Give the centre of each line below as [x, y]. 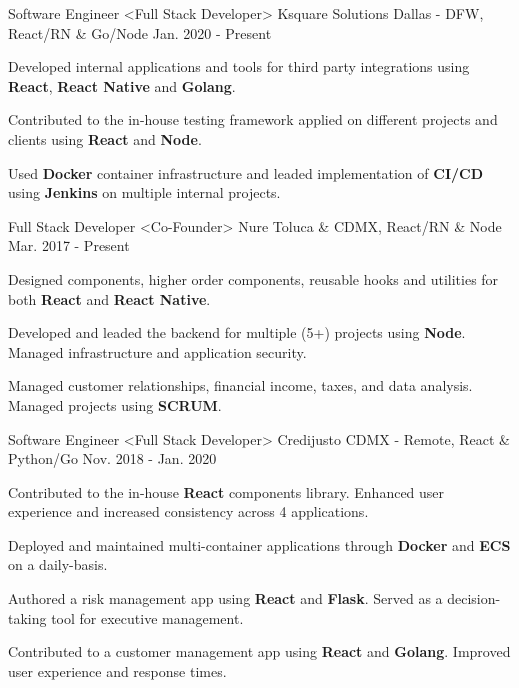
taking [27, 617]
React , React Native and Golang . [122, 85]
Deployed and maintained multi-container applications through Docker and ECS [259, 544]
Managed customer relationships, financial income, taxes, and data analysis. [240, 385]
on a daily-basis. [58, 564]
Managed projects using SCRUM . [115, 404]
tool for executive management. [147, 617]
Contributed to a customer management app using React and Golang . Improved [259, 651]
